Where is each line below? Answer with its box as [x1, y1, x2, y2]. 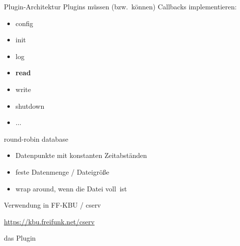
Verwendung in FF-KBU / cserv [4, 200, 101, 210]
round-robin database [4, 133, 68, 144]
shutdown [15, 100, 45, 111]
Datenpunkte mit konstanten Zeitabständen [15, 150, 147, 160]
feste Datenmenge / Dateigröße [15, 166, 109, 177]
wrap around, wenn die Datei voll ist [15, 183, 127, 193]
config [15, 18, 33, 28]
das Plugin [4, 233, 36, 243]
